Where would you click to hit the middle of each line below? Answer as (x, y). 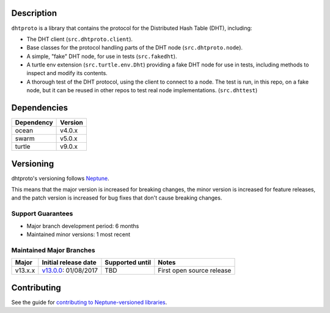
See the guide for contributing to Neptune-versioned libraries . (89, 302)
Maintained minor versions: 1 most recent (79, 234)
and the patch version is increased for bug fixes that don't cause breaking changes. (117, 198)
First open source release (195, 270)
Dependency (34, 123)
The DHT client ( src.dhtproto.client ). (80, 39)
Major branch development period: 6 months (83, 226)
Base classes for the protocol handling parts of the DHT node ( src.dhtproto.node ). (135, 48)
